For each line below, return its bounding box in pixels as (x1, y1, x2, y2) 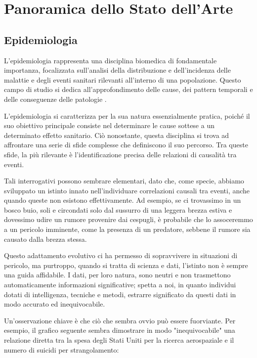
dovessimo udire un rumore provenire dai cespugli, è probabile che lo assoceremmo (4, 214, 253, 224)
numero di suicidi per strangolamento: (4, 344, 119, 355)
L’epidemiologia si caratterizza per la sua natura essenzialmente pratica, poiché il (4, 110, 250, 121)
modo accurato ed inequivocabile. (4, 299, 105, 309)
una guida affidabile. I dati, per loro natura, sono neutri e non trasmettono (4, 269, 231, 280)
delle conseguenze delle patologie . (4, 93, 107, 104)
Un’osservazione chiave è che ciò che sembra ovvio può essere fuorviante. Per (4, 315, 236, 325)
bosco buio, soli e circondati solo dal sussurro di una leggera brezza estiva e (4, 204, 232, 215)
